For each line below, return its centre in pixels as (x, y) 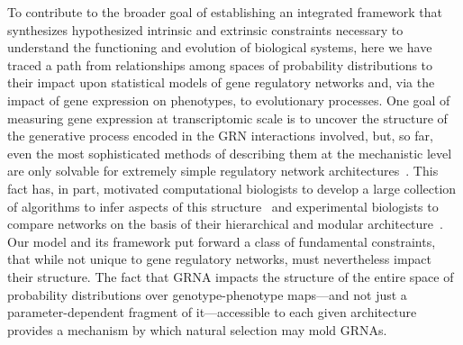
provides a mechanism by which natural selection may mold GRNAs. (197, 329)
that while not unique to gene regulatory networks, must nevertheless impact (220, 259)
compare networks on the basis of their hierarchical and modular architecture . (225, 224)
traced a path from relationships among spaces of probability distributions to (220, 64)
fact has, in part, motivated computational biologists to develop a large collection (232, 188)
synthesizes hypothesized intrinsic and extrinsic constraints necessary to (205, 29)
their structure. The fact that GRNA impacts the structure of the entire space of (231, 276)
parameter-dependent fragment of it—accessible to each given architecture (212, 312)
